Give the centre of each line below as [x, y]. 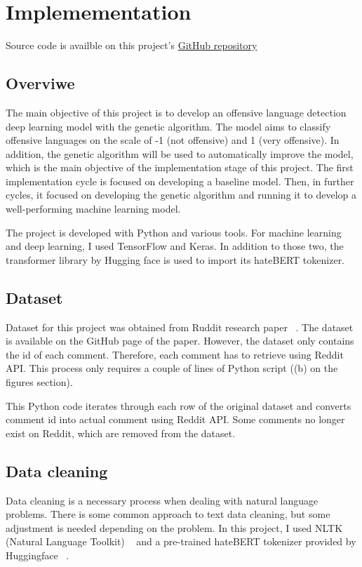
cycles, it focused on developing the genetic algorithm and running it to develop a [181, 195]
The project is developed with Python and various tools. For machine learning [174, 232]
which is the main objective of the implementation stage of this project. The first [180, 167]
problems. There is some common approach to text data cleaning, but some [168, 514]
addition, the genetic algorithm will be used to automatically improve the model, [180, 153]
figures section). [39, 382]
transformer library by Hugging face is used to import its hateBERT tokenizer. [175, 259]
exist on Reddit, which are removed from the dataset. [121, 433]
